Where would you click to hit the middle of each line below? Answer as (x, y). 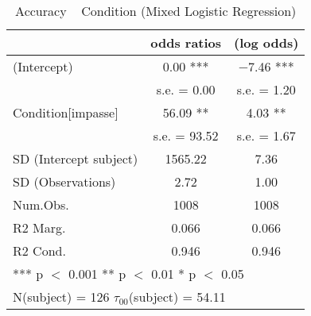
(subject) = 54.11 (177, 297)
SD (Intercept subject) (76, 158)
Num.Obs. (41, 204)
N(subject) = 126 (61, 297)
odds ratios (186, 42)
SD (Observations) (64, 181)
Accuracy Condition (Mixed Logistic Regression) (156, 11)
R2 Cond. (39, 250)
